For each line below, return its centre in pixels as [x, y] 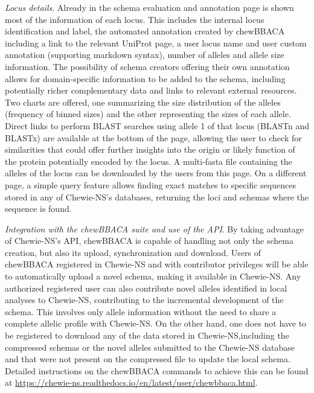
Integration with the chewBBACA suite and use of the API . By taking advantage [154, 228]
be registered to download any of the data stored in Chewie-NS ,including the [147, 335]
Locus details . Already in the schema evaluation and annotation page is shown [149, 7]
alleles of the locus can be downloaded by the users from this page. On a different [156, 173]
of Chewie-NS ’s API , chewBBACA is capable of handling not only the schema [149, 241]
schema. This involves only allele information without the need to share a [141, 311]
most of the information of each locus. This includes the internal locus [135, 19]
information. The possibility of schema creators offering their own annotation [147, 66]
